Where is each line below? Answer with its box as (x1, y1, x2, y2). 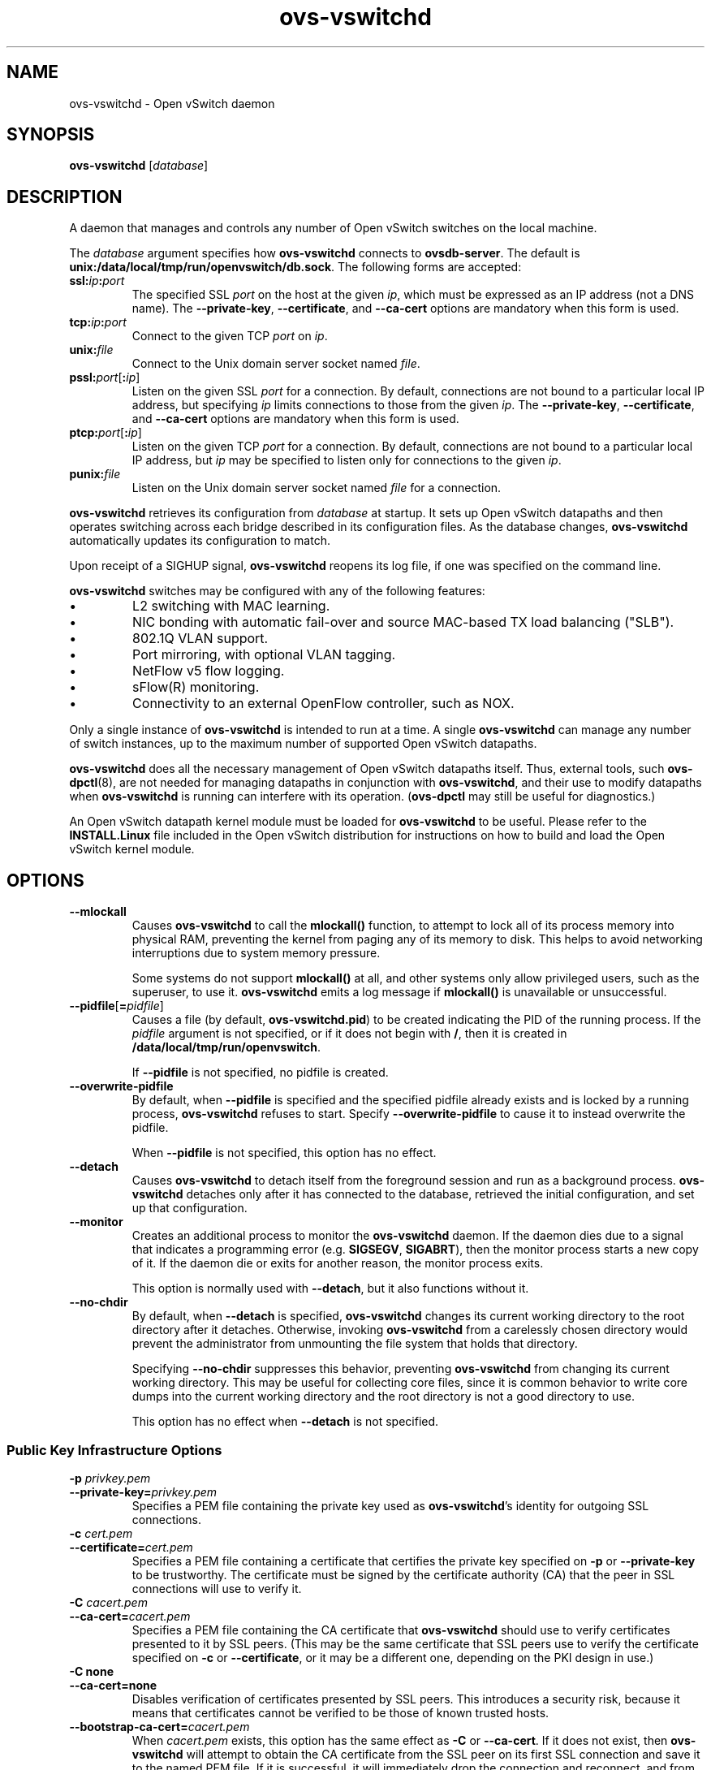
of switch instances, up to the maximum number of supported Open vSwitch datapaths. (69, 736, 537, 751)
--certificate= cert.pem (69, 1539, 193, 1554)
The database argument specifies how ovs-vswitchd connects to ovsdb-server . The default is (69, 246, 580, 261)
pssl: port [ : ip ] (69, 370, 140, 385)
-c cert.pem (69, 1526, 133, 1540)
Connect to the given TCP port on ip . (131, 329, 328, 343)
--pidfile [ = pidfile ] (69, 999, 164, 1013)
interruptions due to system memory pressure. (131, 946, 381, 961)
